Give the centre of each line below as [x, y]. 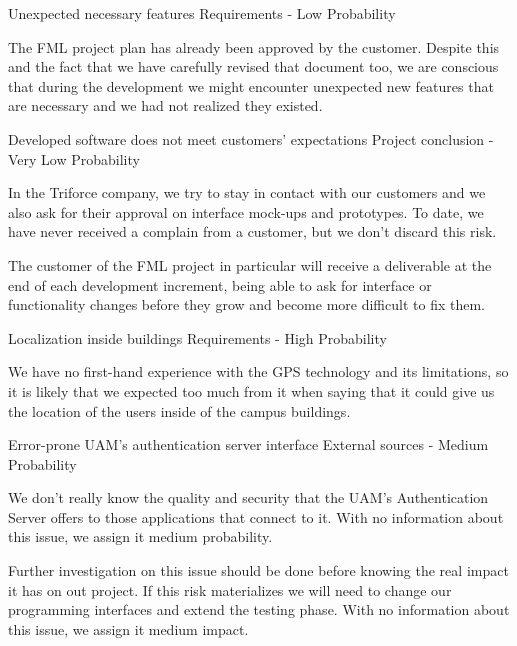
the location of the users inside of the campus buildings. [179, 410]
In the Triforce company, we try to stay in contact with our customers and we [247, 192]
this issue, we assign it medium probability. [140, 536]
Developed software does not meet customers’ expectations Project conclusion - [251, 138]
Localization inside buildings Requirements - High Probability [197, 337]
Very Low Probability [74, 158]
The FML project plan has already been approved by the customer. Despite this [254, 46]
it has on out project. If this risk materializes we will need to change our [230, 589]
